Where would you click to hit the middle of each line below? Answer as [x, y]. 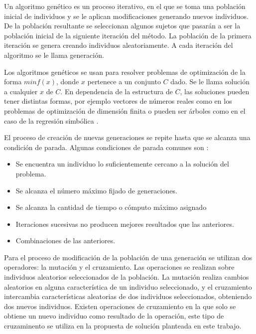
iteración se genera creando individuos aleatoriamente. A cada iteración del [119, 45]
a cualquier [21, 91]
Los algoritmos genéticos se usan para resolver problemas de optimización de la [125, 72]
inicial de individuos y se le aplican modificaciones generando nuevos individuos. [126, 16]
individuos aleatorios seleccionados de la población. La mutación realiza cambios [127, 277]
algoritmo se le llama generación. [54, 55]
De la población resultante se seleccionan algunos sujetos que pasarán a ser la [122, 26]
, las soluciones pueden [215, 91]
